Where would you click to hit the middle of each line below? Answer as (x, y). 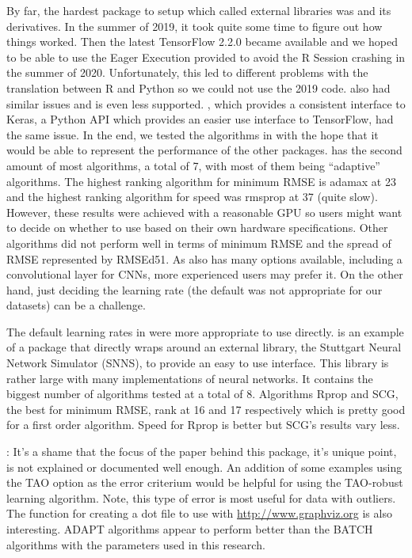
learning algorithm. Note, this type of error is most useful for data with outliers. (201, 497)
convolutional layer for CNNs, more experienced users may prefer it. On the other (205, 274)
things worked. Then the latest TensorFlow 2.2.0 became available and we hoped (202, 42)
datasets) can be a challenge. (76, 305)
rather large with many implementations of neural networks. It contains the (190, 378)
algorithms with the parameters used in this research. (136, 544)
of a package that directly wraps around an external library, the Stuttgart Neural (204, 347)
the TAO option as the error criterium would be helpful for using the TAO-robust (205, 482)
